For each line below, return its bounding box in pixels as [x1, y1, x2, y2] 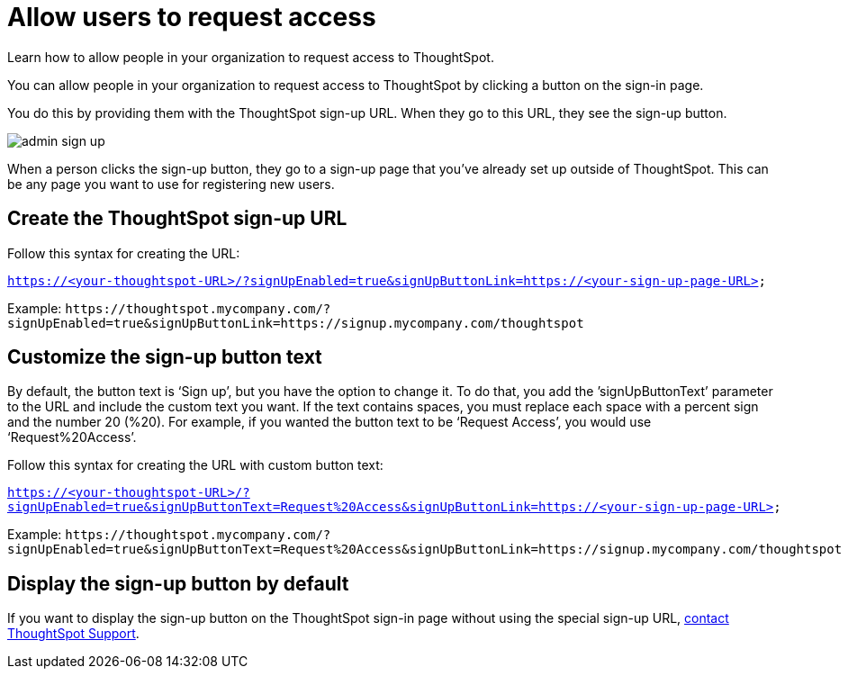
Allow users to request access [7, 2, 376, 32]
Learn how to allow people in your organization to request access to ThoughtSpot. [7, 49, 494, 65]
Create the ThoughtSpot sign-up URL [7, 207, 347, 230]
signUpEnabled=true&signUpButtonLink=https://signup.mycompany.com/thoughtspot [7, 315, 584, 330]
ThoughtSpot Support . [7, 626, 140, 642]
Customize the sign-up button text [7, 346, 322, 369]
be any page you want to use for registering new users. [7, 176, 335, 192]
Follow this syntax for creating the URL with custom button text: [7, 457, 383, 473]
